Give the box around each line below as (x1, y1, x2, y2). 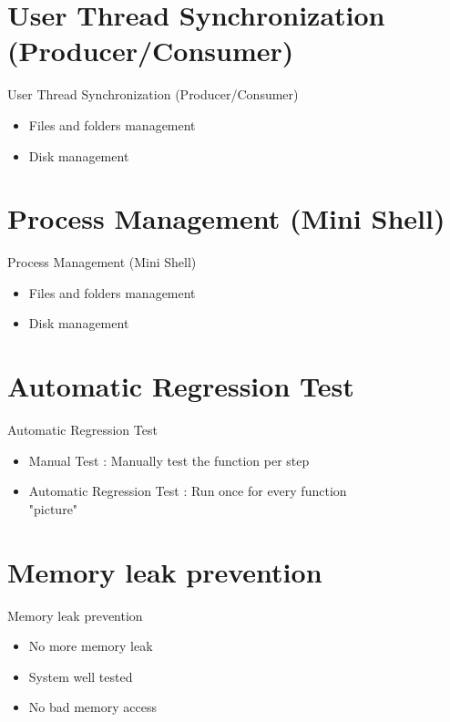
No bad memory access (28, 697, 157, 717)
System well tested (28, 666, 133, 686)
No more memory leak (28, 636, 153, 655)
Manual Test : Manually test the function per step (28, 450, 310, 469)
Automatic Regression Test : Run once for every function (28, 481, 347, 500)
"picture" (28, 499, 78, 518)
